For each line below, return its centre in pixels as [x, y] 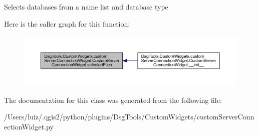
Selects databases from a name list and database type [86, 7]
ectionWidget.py [29, 126]
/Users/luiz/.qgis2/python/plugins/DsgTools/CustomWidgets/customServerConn [129, 117]
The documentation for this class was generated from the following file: [113, 100]
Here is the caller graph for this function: [67, 23]
